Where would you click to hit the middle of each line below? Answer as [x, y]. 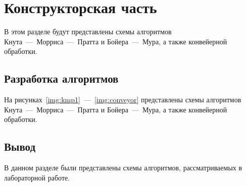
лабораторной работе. [37, 177]
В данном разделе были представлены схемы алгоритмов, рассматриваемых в [123, 168]
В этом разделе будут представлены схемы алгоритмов [88, 32]
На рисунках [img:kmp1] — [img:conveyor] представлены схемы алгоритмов [123, 100]
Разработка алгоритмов [61, 78]
